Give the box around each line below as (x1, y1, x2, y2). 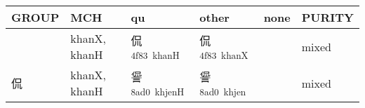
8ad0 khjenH (131, 84, 185, 98)
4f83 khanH (131, 48, 180, 62)
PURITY (301, 9, 354, 25)
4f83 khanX (199, 48, 248, 62)
